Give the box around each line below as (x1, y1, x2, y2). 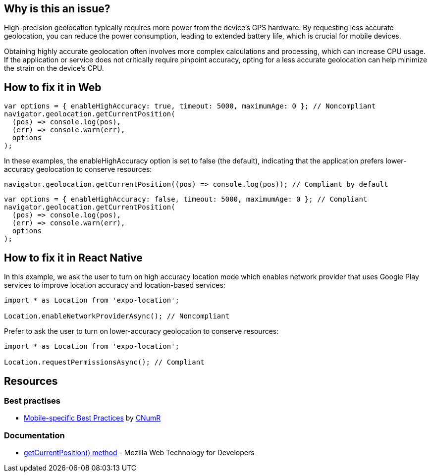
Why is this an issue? (4, 2, 110, 15)
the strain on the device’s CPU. (4, 64, 104, 73)
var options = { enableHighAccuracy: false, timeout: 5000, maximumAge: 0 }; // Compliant (4, 195, 368, 204)
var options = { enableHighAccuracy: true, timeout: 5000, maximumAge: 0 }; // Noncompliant (4, 102, 376, 110)
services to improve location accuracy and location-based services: (4, 281, 225, 290)
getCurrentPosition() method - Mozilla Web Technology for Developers (24, 448, 255, 457)
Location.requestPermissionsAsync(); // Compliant (4, 358, 205, 367)
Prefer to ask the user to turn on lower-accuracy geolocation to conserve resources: (4, 327, 279, 336)
